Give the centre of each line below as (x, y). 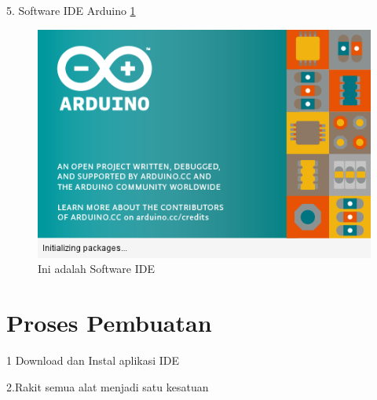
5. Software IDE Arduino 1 (71, 10)
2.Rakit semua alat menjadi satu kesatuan (108, 386)
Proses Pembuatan (109, 323)
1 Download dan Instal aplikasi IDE (93, 360)
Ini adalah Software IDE (97, 269)
